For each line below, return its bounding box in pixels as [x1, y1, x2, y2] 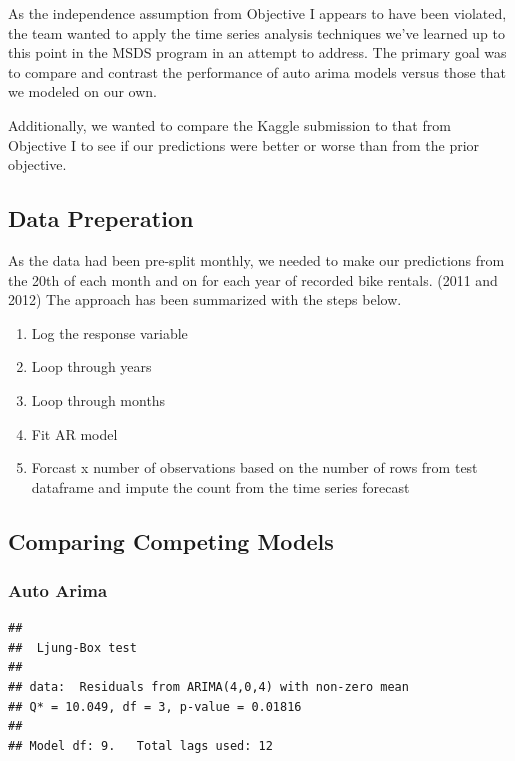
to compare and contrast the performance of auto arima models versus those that [8, 61, 506, 82]
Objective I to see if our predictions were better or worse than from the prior [8, 134, 480, 155]
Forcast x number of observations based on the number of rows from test [31, 457, 478, 478]
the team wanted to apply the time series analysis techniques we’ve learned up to [8, 22, 506, 43]
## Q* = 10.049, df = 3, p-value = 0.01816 [8, 699, 302, 714]
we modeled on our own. [8, 81, 157, 102]
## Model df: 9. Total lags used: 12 [8, 738, 273, 753]
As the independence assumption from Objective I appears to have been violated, [8, 3, 507, 23]
